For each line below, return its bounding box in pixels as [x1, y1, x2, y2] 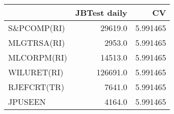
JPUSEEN [8, 96, 46, 107]
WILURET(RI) [8, 66, 64, 78]
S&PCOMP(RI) [8, 22, 65, 34]
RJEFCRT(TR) [8, 81, 65, 93]
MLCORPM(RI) [8, 51, 68, 63]
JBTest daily [75, 7, 127, 18]
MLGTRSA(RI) [8, 37, 65, 48]
